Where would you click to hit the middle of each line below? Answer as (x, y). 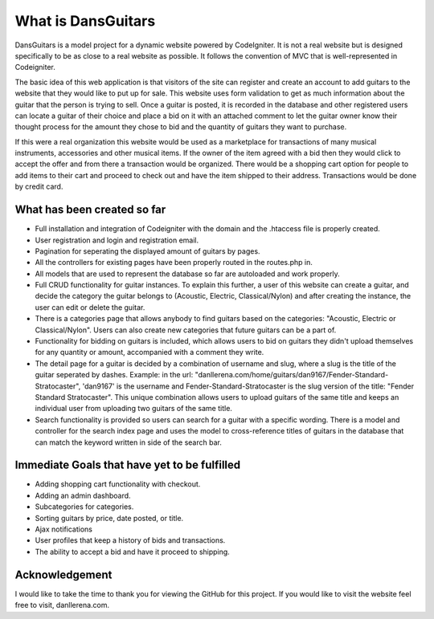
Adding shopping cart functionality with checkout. (118, 484)
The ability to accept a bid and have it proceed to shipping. (133, 552)
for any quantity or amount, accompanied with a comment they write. (149, 352)
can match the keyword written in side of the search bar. (129, 442)
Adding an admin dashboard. (83, 495)
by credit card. (39, 187)
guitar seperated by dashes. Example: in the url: (114, 375)
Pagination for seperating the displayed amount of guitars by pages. (147, 251)
